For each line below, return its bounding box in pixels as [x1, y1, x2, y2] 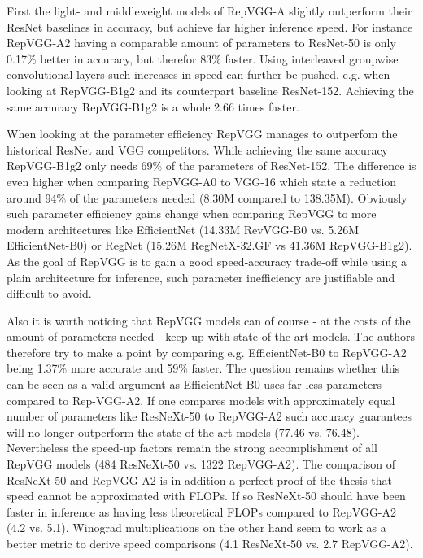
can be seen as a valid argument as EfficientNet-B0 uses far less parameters [7, 376, 382, 393]
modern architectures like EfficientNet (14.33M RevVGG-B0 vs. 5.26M [7, 220, 360, 238]
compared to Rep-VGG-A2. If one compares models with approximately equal [7, 391, 395, 408]
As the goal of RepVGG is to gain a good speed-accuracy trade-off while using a [7, 252, 407, 269]
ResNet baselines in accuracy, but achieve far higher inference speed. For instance [7, 18, 413, 35]
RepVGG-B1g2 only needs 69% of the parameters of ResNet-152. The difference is [7, 157, 416, 174]
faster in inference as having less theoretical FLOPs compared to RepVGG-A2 [7, 503, 397, 520]
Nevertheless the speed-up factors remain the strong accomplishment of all [7, 439, 377, 456]
